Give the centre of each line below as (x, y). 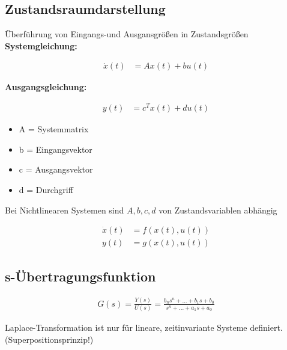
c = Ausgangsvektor (56, 169)
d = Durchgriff (46, 189)
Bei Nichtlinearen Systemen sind (65, 210)
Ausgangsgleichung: (46, 87)
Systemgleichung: (41, 45)
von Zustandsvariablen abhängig (218, 210)
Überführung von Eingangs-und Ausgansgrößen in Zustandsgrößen (127, 34)
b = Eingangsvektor (56, 149)
